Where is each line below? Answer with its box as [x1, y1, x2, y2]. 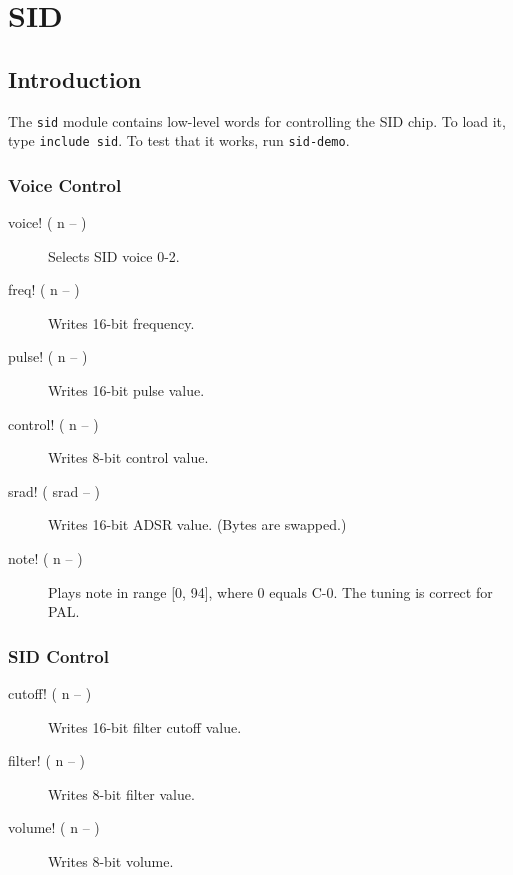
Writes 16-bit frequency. [48, 312, 195, 333]
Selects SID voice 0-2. [48, 245, 180, 266]
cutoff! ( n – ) [8, 683, 92, 704]
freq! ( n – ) [8, 279, 80, 300]
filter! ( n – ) [8, 750, 86, 771]
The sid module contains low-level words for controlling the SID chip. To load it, [8, 110, 506, 131]
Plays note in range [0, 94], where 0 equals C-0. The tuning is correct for [48, 581, 493, 602]
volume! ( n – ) [8, 817, 100, 838]
